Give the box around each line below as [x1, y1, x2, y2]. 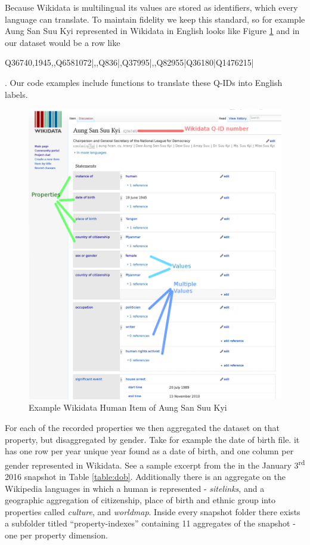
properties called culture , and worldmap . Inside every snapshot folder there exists [5, 505, 300, 518]
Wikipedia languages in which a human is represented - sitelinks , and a [5, 482, 265, 494]
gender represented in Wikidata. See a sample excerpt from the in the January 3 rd [5, 457, 305, 471]
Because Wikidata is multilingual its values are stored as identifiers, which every [5, 1, 298, 13]
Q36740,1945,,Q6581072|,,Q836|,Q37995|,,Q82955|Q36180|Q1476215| [5, 56, 254, 69]
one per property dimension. [5, 529, 108, 541]
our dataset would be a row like [5, 36, 120, 48]
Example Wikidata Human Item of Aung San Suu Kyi [29, 401, 227, 414]
